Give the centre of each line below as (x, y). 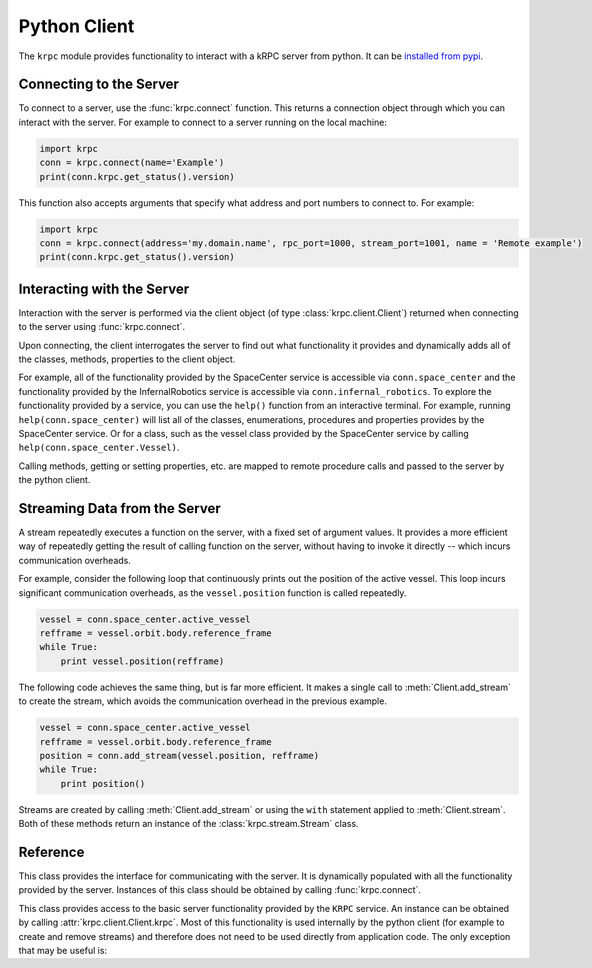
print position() (103, 783)
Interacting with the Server (104, 288)
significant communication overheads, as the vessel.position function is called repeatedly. (212, 592)
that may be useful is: (63, 950)
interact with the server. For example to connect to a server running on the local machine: (202, 122)
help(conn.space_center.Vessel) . (99, 447)
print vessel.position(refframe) (142, 661)
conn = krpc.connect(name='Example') (132, 163)
